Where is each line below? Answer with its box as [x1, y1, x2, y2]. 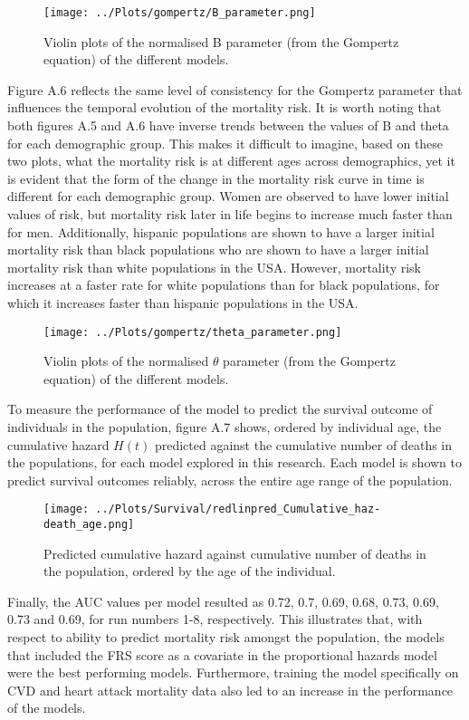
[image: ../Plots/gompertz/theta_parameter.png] [43, 325, 342, 339]
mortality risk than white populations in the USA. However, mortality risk [7, 257, 422, 276]
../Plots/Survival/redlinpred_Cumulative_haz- [95, 503, 381, 516]
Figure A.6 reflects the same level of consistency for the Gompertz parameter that [7, 80, 463, 99]
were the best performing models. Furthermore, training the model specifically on [7, 663, 459, 682]
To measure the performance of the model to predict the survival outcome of [7, 399, 433, 418]
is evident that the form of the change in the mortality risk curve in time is [7, 168, 425, 187]
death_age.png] [43, 518, 135, 532]
